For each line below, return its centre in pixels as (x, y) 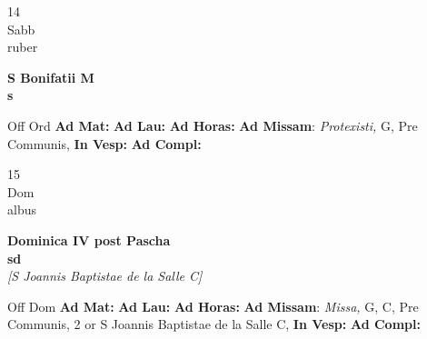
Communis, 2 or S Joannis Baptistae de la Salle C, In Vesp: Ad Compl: (214, 324)
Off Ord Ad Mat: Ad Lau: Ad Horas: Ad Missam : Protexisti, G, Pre (213, 125)
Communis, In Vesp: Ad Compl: (104, 143)
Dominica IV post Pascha (89, 239)
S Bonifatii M (51, 77)
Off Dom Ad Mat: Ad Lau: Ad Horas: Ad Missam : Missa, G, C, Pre (213, 306)
